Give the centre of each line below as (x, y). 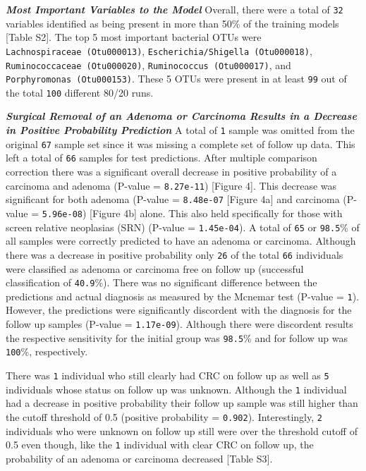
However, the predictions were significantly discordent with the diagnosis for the (179, 310)
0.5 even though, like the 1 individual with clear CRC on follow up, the (160, 445)
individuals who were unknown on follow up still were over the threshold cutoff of (182, 430)
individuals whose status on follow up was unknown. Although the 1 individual (176, 389)
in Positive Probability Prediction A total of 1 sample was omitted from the (180, 130)
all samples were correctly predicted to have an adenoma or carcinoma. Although (181, 241)
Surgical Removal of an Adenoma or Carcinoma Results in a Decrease (181, 116)
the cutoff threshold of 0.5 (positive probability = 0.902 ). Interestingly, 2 (164, 416)
